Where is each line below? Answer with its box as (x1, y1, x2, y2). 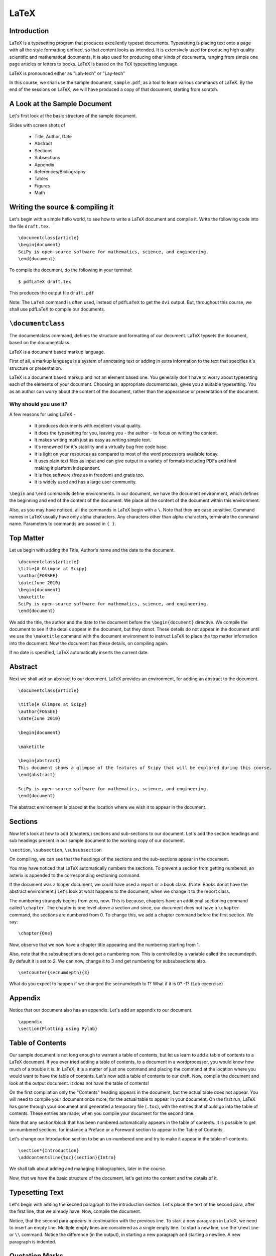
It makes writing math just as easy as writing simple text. (34, 437, 152, 443)
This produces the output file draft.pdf (9, 290, 94, 296)
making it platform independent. (34, 465, 100, 471)
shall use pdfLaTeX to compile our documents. (9, 306, 105, 312)
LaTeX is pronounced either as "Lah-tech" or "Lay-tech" (9, 70, 125, 76)
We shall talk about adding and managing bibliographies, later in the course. (9, 1166, 167, 1172)
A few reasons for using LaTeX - (9, 411, 76, 417)
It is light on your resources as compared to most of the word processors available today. (34, 451, 219, 457)
